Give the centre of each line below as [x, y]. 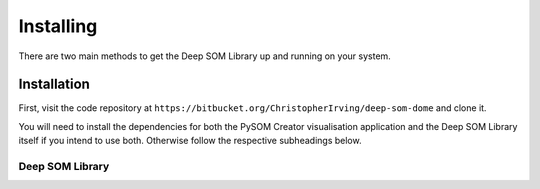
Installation [54, 84]
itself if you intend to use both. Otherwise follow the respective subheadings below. [190, 141]
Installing [58, 26]
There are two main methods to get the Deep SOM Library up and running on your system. [205, 56]
